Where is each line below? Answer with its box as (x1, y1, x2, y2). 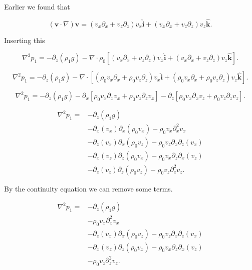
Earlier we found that (4, 1, 70, 11)
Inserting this (4, 34, 45, 45)
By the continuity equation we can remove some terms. (4, 183, 173, 193)
